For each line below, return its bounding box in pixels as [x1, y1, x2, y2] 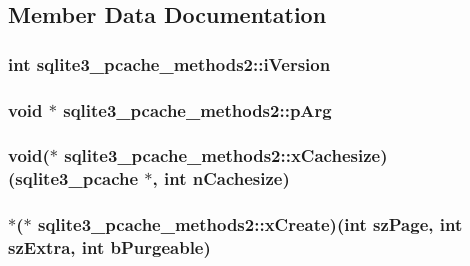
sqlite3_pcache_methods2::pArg [63, 97, 332, 122]
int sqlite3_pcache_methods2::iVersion [8, 51, 331, 76]
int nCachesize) [164, 166, 290, 191]
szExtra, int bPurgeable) [8, 235, 211, 260]
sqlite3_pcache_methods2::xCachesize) [64, 143, 388, 168]
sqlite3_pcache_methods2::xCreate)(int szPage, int [37, 212, 463, 237]
